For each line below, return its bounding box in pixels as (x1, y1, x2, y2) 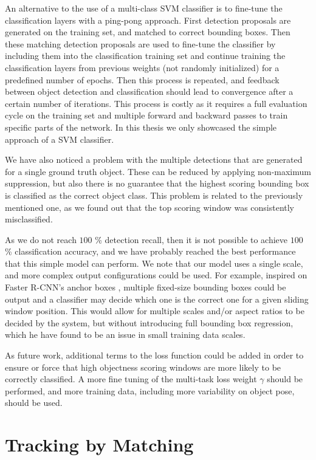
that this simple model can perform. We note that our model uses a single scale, (5, 256, 303, 269)
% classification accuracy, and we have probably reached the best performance (5, 245, 296, 258)
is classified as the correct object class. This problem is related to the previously (5, 188, 303, 201)
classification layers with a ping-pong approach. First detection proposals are (5, 13, 291, 26)
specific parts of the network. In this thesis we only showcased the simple (5, 120, 277, 133)
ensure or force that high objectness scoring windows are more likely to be (5, 360, 281, 373)
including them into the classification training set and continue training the (5, 49, 286, 62)
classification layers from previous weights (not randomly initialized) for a (5, 61, 280, 74)
